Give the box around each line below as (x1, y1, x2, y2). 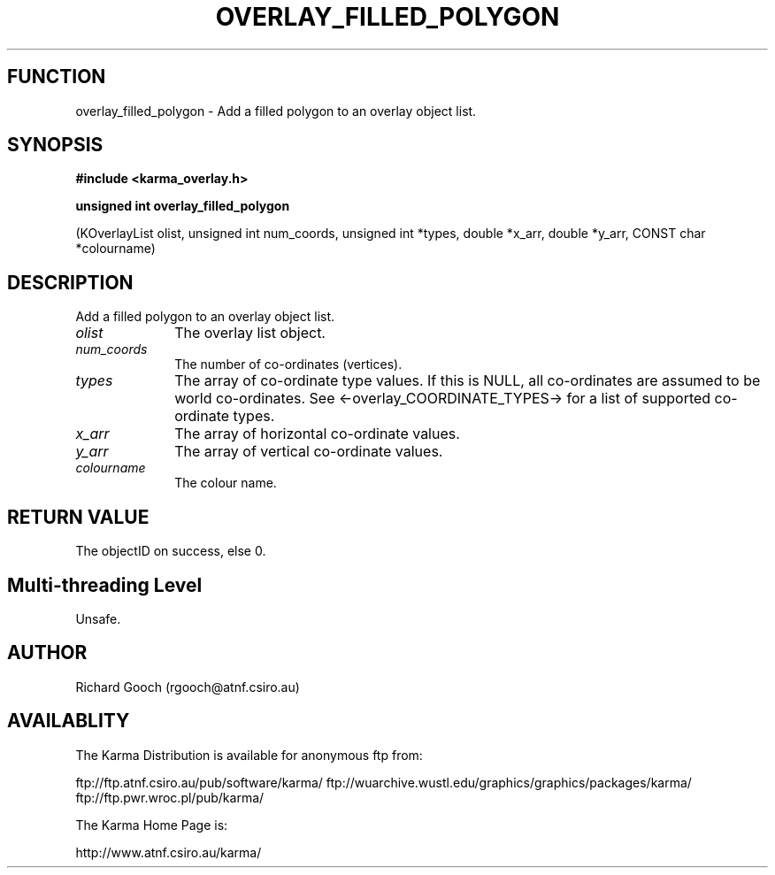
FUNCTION (7, 65, 106, 88)
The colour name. (174, 475, 277, 491)
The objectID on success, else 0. (75, 543, 266, 559)
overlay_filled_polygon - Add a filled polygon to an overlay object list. (75, 103, 477, 119)
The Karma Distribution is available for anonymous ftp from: (75, 747, 423, 763)
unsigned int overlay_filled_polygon (75, 198, 290, 214)
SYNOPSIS (7, 134, 104, 157)
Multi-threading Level (7, 573, 203, 596)
